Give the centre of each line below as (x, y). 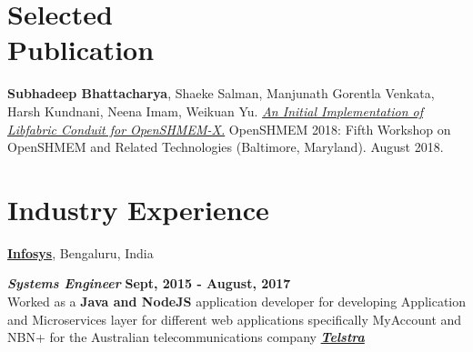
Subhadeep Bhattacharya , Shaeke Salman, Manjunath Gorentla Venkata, (221, 93)
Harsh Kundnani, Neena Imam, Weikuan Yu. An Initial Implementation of (216, 111)
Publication (81, 50)
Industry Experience (138, 209)
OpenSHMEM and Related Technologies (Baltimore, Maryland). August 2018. (226, 147)
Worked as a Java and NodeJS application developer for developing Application (237, 301)
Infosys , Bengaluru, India (81, 252)
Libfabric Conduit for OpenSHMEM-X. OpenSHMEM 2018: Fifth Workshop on (229, 129)
